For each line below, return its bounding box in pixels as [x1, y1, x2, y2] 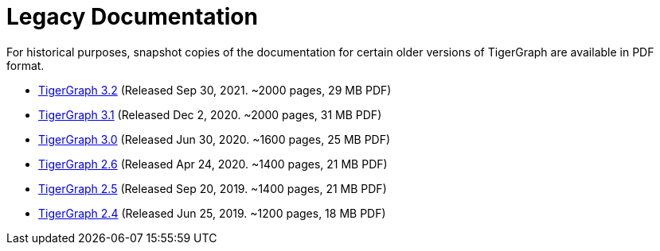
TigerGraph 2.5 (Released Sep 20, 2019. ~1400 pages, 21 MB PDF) [38, 181, 387, 195]
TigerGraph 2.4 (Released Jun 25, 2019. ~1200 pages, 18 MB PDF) [38, 206, 386, 220]
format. [6, 58, 45, 72]
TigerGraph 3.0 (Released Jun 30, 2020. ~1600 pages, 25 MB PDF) [38, 132, 391, 146]
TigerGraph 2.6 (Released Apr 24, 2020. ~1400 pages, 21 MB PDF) [38, 156, 388, 171]
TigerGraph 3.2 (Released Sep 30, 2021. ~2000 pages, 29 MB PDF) [38, 83, 392, 97]
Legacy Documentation [6, 3, 258, 30]
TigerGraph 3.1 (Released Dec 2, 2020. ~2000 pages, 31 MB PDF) [38, 107, 382, 122]
